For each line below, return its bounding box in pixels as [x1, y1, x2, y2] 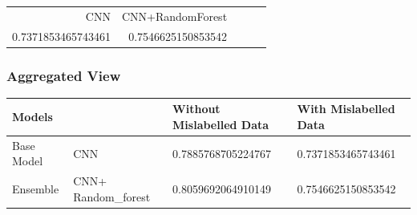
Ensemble [12, 181, 59, 197]
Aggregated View [6, 65, 121, 85]
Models [12, 108, 53, 125]
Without [172, 100, 221, 117]
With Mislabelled [297, 100, 395, 117]
